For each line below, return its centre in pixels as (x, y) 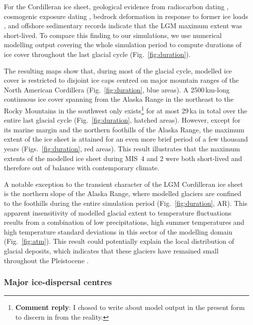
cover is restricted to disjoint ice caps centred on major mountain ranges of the (121, 80)
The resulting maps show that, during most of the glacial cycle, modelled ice (118, 70)
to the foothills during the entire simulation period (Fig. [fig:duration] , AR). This (126, 203)
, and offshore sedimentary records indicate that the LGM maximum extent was (123, 26)
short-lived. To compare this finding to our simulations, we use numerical (113, 35)
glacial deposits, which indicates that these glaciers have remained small (111, 250)
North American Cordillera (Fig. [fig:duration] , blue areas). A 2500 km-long (117, 89)
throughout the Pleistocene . (46, 260)
